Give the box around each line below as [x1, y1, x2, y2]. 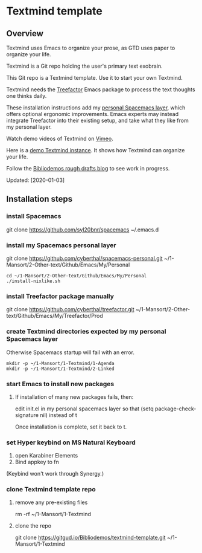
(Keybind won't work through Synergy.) [6, 470, 104, 477]
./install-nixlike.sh [6, 278, 61, 284]
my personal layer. [6, 123, 52, 131]
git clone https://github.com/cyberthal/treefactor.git [6, 306, 134, 313]
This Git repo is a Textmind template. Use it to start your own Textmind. [6, 74, 183, 81]
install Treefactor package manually [6, 292, 115, 300]
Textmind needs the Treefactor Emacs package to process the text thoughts [6, 86, 195, 93]
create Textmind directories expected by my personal [6, 328, 166, 336]
